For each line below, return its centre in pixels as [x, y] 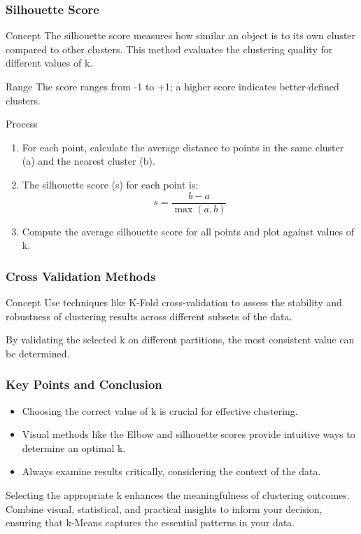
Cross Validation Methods [81, 276]
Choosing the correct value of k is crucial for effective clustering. [160, 410]
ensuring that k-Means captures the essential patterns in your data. [150, 522]
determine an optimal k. [74, 447]
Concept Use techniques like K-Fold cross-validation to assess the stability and [174, 302]
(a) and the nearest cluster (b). [89, 161]
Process [22, 124]
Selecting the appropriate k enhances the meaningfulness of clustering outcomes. [178, 495]
